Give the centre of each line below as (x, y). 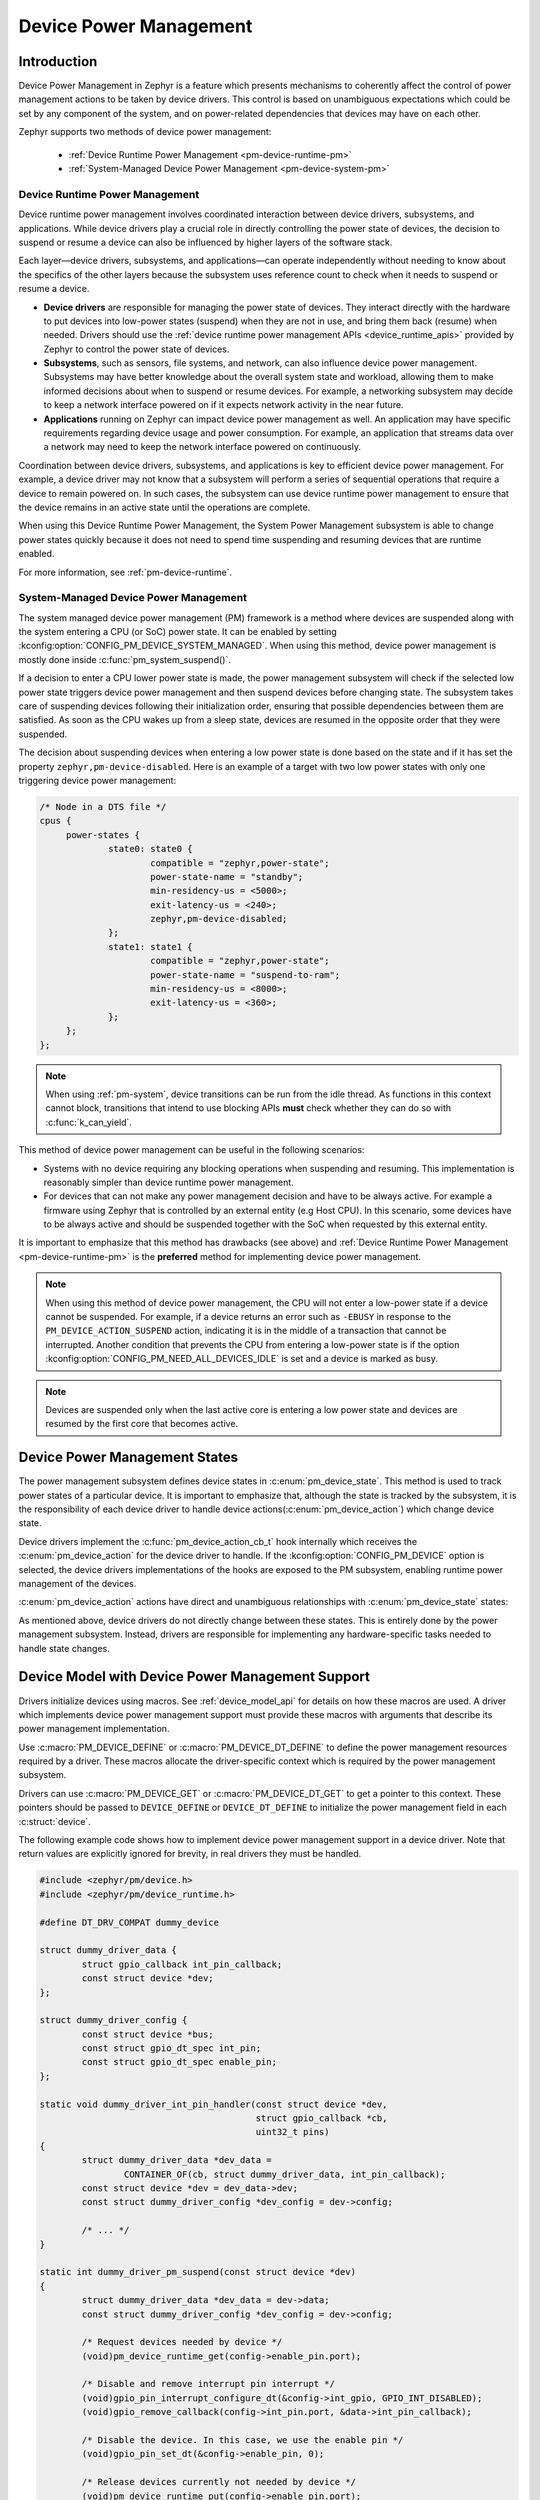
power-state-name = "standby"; (227, 876)
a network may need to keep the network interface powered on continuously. (202, 447)
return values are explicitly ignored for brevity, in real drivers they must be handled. (190, 1854)
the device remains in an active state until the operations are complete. (164, 507)
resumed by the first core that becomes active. (142, 1424)
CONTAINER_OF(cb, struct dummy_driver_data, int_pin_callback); (284, 2174)
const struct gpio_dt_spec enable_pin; (179, 2062)
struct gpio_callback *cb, (321, 2118)
